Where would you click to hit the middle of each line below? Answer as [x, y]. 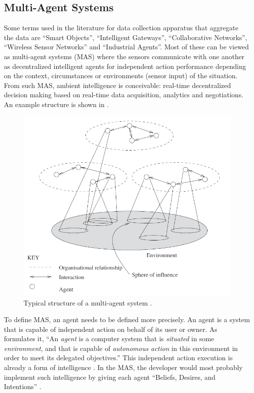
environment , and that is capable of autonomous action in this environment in [121, 348]
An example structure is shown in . [56, 104]
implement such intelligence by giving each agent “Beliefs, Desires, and [110, 377]
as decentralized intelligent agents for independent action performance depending [125, 66]
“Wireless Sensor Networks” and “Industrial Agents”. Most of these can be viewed [127, 47]
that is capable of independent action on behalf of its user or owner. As [111, 329]
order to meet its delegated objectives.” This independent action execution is [118, 358]
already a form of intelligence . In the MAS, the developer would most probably [123, 367]
